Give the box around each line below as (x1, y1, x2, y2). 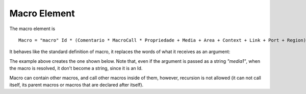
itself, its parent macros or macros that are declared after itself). (9, 82, 144, 88)
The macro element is (9, 26, 56, 32)
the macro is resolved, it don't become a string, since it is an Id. (9, 65, 143, 72)
